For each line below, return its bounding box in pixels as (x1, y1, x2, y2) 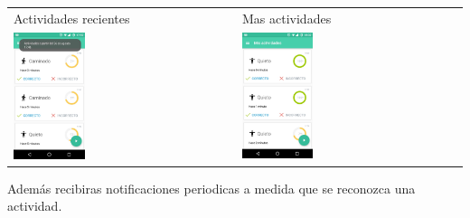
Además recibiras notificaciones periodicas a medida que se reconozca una (7, 178, 416, 197)
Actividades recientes (14, 8, 130, 27)
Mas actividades (242, 8, 332, 27)
